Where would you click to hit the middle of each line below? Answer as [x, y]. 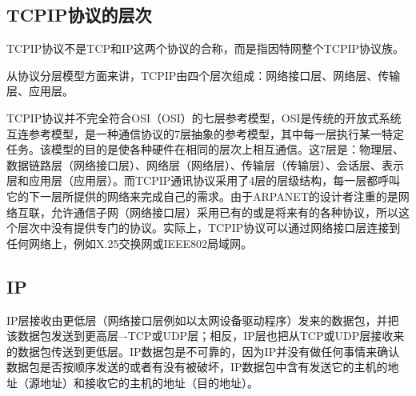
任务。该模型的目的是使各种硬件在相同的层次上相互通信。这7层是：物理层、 [205, 149]
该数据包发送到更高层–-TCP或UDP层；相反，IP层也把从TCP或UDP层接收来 [206, 336]
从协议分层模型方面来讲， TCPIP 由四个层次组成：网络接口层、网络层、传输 [204, 75]
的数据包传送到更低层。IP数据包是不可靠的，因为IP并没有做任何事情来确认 [203, 351]
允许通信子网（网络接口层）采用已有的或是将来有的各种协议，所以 [224, 212]
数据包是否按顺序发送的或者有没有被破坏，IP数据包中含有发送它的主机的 [197, 367]
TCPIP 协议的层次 [79, 15]
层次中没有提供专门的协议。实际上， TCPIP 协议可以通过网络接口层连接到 [209, 228]
